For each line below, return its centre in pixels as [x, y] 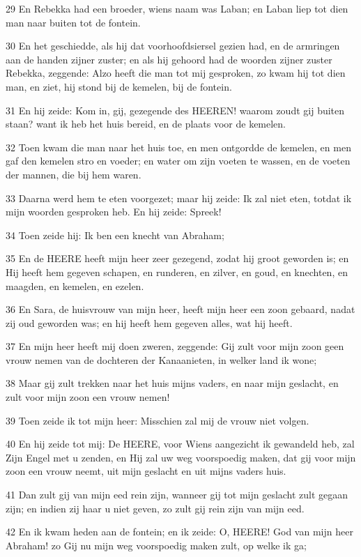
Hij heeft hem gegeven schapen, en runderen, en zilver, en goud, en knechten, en [177, 272]
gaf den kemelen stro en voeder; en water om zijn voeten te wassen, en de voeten [178, 161]
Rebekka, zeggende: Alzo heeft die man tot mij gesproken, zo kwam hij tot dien [176, 73]
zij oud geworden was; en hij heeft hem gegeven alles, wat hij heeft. [149, 322]
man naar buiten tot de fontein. [73, 22]
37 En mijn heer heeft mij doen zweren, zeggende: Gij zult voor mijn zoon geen [175, 346]
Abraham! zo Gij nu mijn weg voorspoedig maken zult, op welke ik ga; [156, 545]
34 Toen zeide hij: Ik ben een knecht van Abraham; [115, 235]
